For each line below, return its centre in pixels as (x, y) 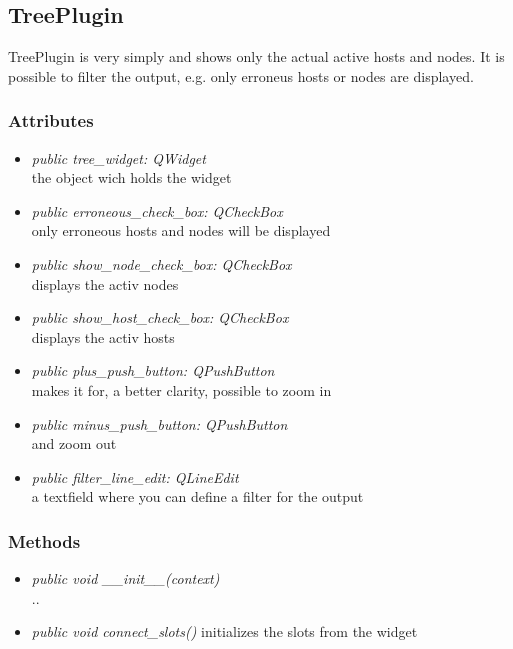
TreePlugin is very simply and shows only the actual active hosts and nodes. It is (256, 56)
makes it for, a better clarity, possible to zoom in (181, 389)
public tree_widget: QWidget (118, 157)
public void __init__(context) (125, 578)
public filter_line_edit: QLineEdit (135, 476)
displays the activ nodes (105, 283)
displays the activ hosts (103, 336)
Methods (44, 540)
